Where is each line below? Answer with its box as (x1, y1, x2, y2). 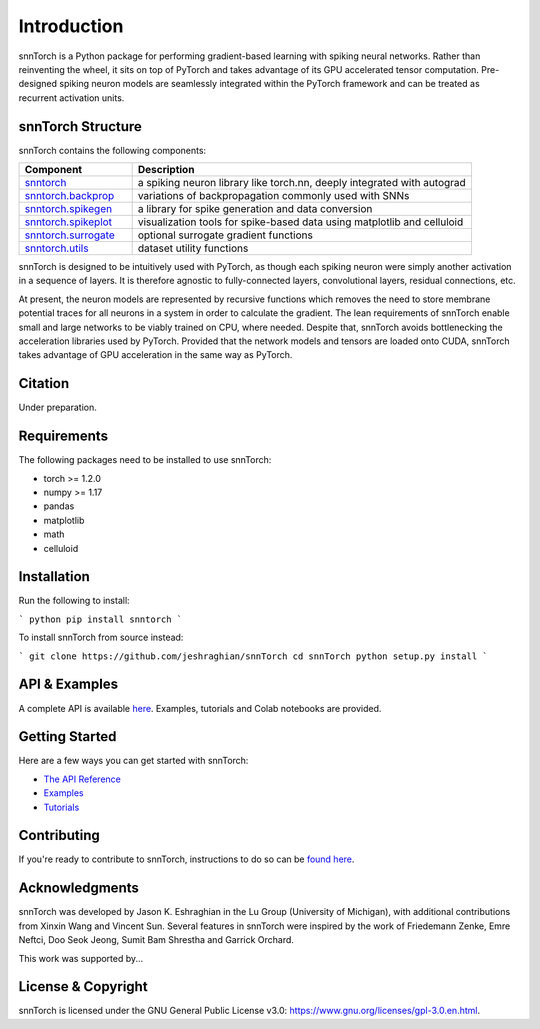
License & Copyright (18, 978, 149, 995)
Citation (18, 375, 70, 392)
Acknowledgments (18, 880, 140, 897)
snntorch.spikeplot (24, 215, 113, 229)
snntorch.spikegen (24, 202, 113, 216)
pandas (43, 500, 75, 512)
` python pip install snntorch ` (18, 613, 183, 625)
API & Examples (18, 676, 119, 693)
